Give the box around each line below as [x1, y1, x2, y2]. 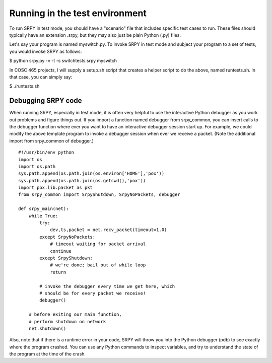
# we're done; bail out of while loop [50, 262, 146, 268]
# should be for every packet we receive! [39, 290, 146, 296]
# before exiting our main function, [28, 312, 122, 317]
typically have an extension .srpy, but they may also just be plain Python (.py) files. [9, 32, 181, 38]
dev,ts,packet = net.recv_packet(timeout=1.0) [50, 227, 167, 233]
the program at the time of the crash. [9, 351, 86, 357]
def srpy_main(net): [18, 206, 69, 211]
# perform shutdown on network [28, 319, 106, 324]
